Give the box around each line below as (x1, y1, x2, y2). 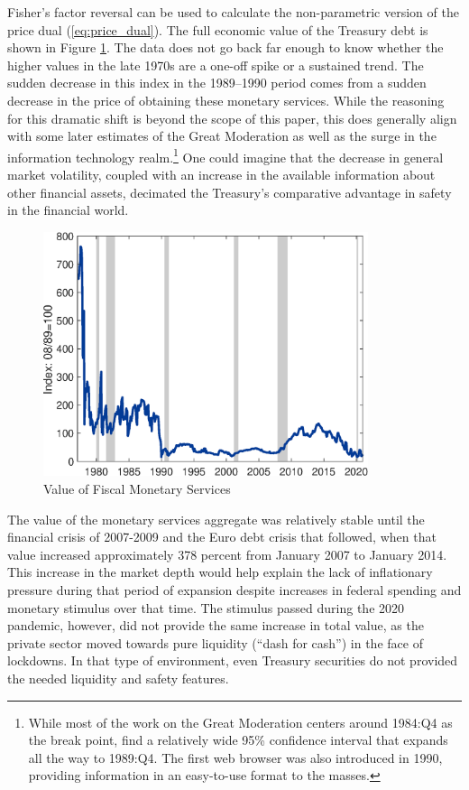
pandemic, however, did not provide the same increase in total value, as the (7, 616, 424, 635)
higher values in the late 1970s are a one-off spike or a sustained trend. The (7, 55, 424, 74)
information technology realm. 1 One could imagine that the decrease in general (7, 144, 444, 166)
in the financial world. (7, 200, 129, 219)
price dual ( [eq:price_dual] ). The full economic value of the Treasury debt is (7, 20, 428, 39)
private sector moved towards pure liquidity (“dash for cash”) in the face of (7, 633, 423, 652)
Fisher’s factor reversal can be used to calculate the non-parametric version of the (7, 3, 459, 21)
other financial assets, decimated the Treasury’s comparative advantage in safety (7, 182, 452, 201)
